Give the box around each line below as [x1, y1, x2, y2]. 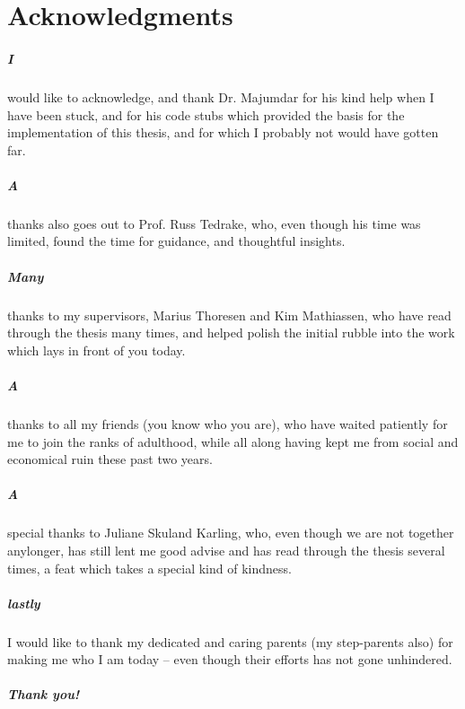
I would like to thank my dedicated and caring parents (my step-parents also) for [7, 632, 453, 651]
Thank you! [7, 685, 80, 704]
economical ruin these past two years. [7, 450, 213, 468]
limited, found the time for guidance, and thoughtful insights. [7, 232, 346, 250]
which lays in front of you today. [7, 340, 186, 359]
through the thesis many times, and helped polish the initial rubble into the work [7, 323, 455, 342]
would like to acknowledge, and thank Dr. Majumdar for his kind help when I [7, 87, 434, 106]
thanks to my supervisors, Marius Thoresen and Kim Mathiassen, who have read [7, 305, 452, 324]
